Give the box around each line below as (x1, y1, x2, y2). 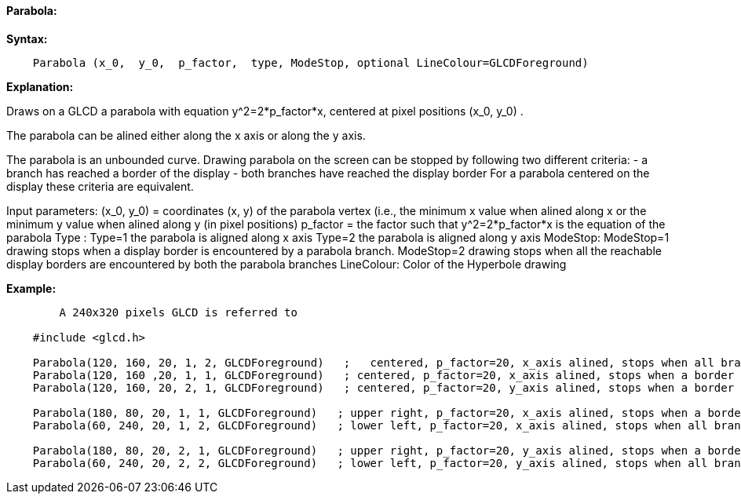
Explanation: (6, 79, 74, 93)
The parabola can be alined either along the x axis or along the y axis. (6, 128, 366, 142)
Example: (6, 281, 57, 295)
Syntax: (6, 31, 48, 46)
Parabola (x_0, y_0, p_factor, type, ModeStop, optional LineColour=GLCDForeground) (32, 56, 589, 69)
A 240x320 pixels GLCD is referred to (59, 305, 297, 319)
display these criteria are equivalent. (6, 179, 194, 193)
